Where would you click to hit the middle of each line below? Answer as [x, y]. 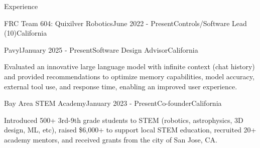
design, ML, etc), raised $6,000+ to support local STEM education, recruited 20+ [130, 130]
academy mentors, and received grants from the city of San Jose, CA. [111, 139]
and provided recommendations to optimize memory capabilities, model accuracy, [129, 76]
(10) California [26, 33]
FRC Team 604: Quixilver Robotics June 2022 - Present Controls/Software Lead [125, 23]
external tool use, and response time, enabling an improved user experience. [121, 86]
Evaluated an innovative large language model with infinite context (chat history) [129, 66]
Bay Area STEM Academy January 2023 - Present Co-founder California [113, 103]
